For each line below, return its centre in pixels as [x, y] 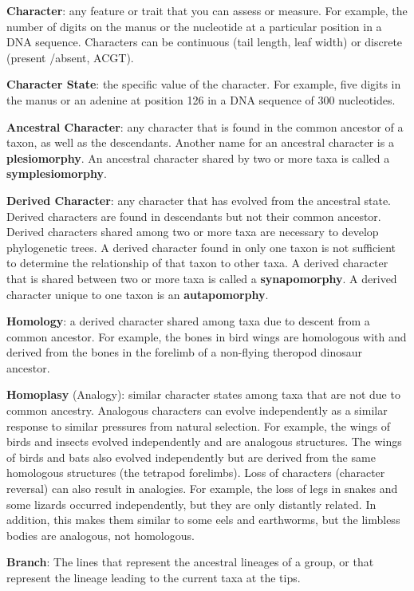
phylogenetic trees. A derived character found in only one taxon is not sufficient [201, 247]
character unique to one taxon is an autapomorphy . [138, 294]
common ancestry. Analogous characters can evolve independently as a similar [197, 410]
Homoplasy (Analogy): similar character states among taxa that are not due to [203, 394]
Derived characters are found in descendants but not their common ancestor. [194, 216]
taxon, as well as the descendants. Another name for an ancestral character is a [200, 142]
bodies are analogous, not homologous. [101, 535]
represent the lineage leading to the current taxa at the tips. [154, 577]
